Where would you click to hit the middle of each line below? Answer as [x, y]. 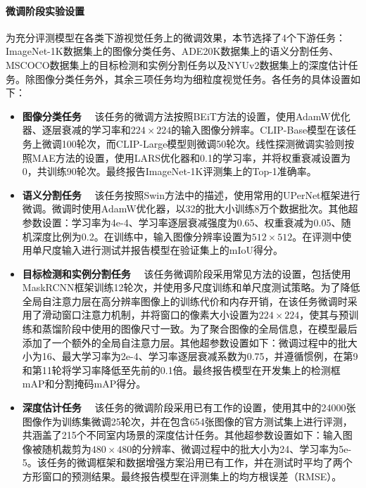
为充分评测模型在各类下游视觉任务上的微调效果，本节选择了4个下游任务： [176, 37]
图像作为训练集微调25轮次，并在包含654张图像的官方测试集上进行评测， [187, 421]
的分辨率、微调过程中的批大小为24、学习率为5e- [242, 448]
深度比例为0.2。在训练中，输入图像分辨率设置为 [142, 236]
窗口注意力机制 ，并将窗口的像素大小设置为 [160, 315]
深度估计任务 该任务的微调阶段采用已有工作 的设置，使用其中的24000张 [189, 407]
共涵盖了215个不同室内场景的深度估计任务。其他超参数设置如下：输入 [182, 435]
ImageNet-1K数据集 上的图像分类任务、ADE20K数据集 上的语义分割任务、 [172, 51]
